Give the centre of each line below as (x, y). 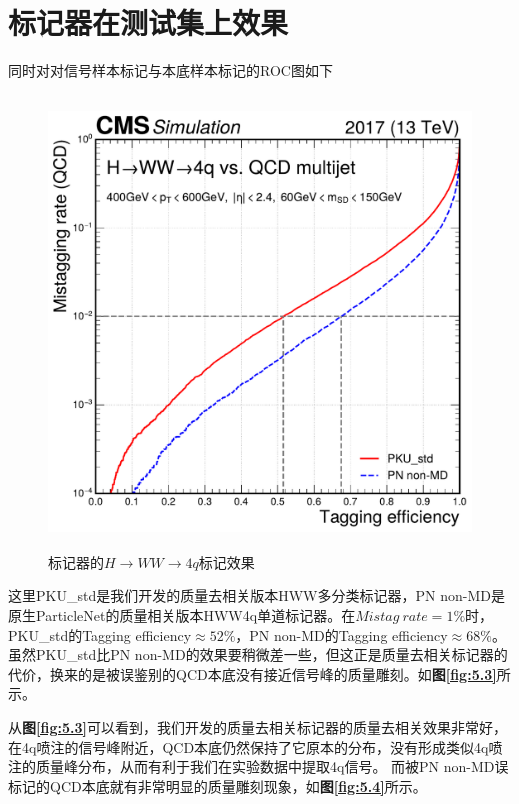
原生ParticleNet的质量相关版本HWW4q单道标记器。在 (182, 615)
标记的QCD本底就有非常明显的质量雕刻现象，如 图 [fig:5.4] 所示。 (217, 785)
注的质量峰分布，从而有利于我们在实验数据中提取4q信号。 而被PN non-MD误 (258, 766)
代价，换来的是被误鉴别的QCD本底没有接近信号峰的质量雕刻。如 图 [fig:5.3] (252, 673)
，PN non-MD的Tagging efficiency (341, 634)
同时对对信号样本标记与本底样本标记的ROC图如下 (170, 70)
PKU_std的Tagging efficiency (100, 634)
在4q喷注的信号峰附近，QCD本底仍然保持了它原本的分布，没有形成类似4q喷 (255, 746)
